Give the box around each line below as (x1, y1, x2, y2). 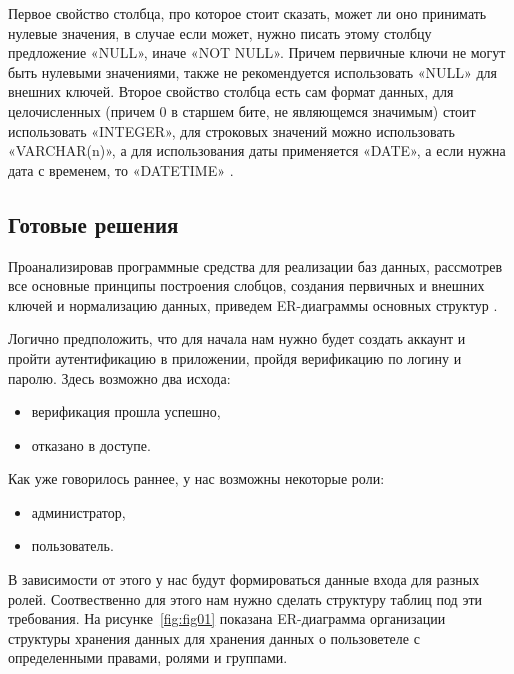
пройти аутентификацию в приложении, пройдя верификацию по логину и (8, 347, 462, 368)
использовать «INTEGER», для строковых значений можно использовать (8, 120, 455, 141)
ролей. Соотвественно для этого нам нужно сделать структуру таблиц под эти (8, 588, 483, 609)
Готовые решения (8, 208, 179, 239)
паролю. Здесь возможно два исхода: (8, 367, 231, 388)
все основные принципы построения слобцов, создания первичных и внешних (8, 275, 485, 296)
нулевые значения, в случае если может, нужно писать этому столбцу (8, 22, 432, 43)
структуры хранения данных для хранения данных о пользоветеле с (8, 627, 420, 648)
